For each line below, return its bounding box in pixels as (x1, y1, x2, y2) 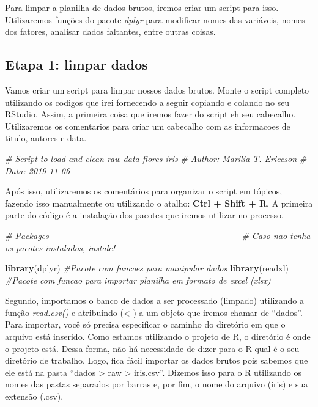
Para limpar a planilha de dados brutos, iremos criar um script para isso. (5, 1, 279, 13)
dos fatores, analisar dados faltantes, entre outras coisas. (5, 25, 216, 38)
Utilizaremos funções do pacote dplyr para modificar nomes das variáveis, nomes (5, 13, 305, 26)
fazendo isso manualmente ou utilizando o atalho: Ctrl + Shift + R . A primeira (5, 196, 313, 209)
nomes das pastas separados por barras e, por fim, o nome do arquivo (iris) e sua (5, 378, 308, 391)
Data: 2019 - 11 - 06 (5, 164, 70, 177)
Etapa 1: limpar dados (5, 55, 148, 74)
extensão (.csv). (5, 390, 64, 403)
